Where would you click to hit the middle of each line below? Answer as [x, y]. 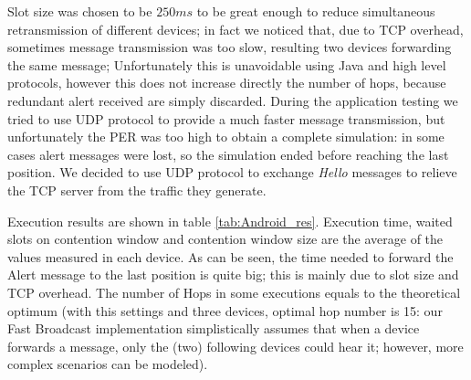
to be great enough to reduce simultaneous [316, 11]
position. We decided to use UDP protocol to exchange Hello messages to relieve [232, 172]
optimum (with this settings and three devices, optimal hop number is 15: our [225, 310]
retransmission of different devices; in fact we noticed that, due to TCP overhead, [235, 29]
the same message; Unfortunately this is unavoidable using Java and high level [227, 64]
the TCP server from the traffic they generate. [137, 190]
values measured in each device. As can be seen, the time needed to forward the [230, 256]
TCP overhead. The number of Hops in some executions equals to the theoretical [234, 292]
